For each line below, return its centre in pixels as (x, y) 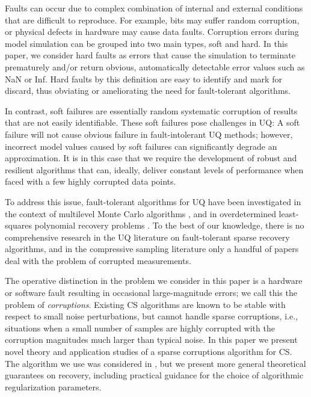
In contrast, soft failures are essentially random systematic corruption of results (151, 110)
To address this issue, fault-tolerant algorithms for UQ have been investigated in (153, 201)
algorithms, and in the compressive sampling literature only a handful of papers (152, 249)
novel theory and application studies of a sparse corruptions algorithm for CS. (149, 352)
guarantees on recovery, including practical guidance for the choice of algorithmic (154, 375)
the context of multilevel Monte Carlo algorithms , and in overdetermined (140, 213)
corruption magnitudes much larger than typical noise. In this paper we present (151, 340)
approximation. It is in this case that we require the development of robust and (151, 158)
